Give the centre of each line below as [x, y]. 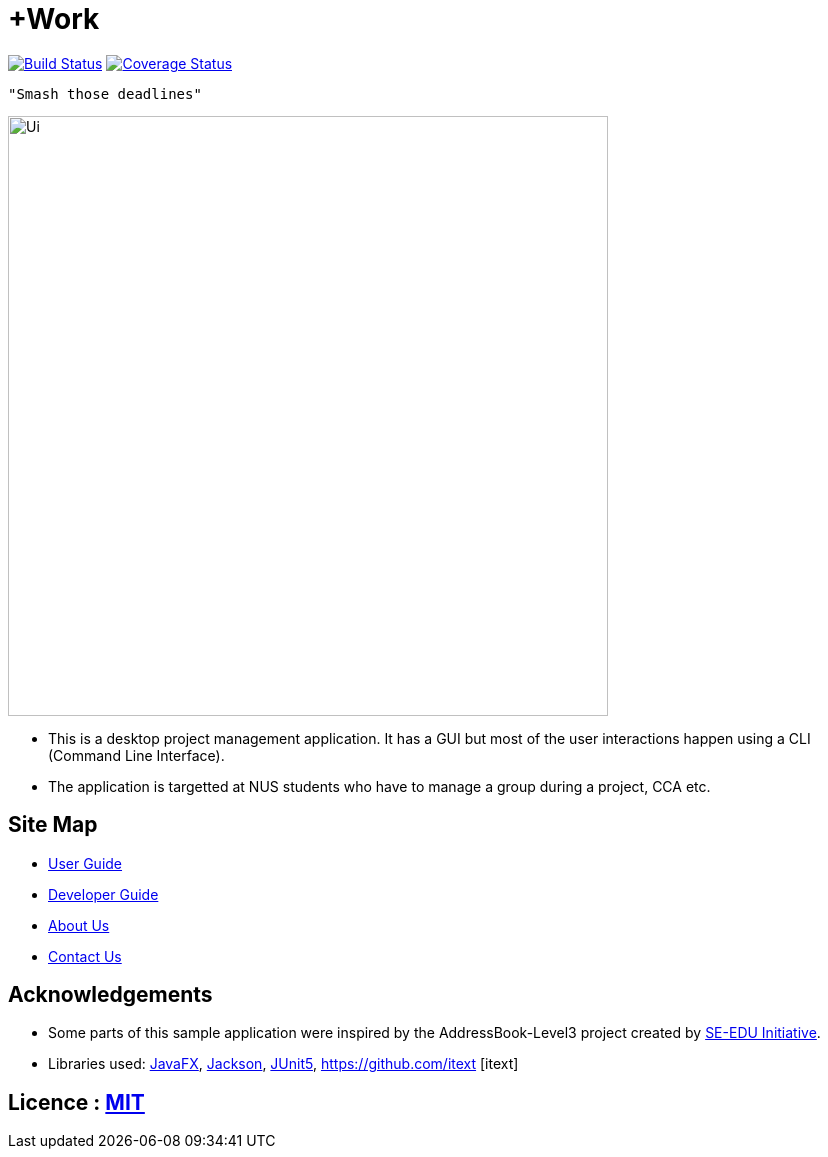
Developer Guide [103, 894]
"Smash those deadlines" [105, 93]
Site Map [53, 825]
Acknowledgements [110, 995]
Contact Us [85, 956]
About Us [79, 925]
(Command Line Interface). [136, 755]
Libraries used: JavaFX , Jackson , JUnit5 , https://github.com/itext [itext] [283, 1064]
